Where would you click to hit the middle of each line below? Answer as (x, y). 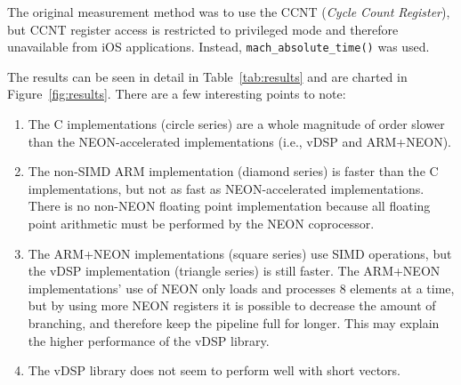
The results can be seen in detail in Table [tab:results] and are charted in (207, 76)
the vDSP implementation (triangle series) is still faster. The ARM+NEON (234, 271)
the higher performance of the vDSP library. (149, 340)
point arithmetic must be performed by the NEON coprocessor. (201, 223)
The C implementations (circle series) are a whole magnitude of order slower (236, 124)
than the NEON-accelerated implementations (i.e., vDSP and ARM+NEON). (239, 141)
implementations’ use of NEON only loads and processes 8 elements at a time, (241, 288)
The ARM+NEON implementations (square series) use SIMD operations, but (240, 253)
